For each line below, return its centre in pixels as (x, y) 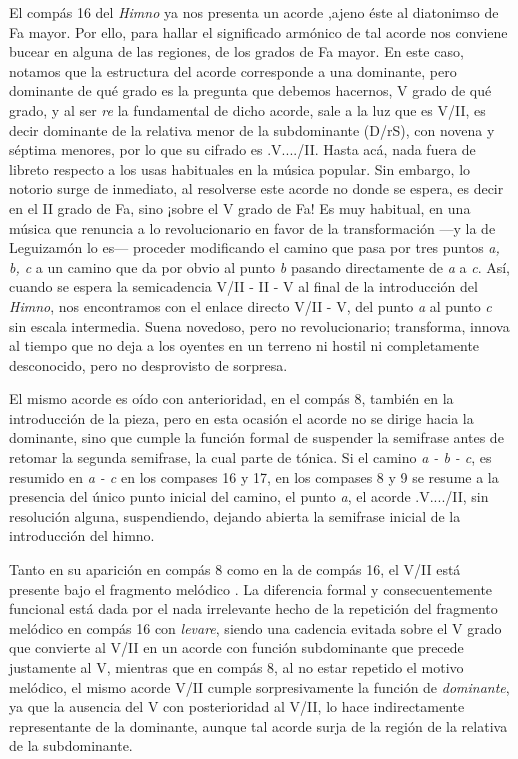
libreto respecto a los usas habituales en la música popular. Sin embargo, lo (240, 168)
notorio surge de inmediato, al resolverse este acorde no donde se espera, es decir (256, 188)
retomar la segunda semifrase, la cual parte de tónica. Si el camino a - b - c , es (250, 457)
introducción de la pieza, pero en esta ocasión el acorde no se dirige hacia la (241, 417)
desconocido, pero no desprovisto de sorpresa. (148, 364)
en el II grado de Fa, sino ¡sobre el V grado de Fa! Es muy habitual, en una (240, 207)
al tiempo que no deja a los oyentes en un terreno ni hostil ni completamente (244, 345)
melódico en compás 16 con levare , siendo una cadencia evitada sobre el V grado (255, 627)
